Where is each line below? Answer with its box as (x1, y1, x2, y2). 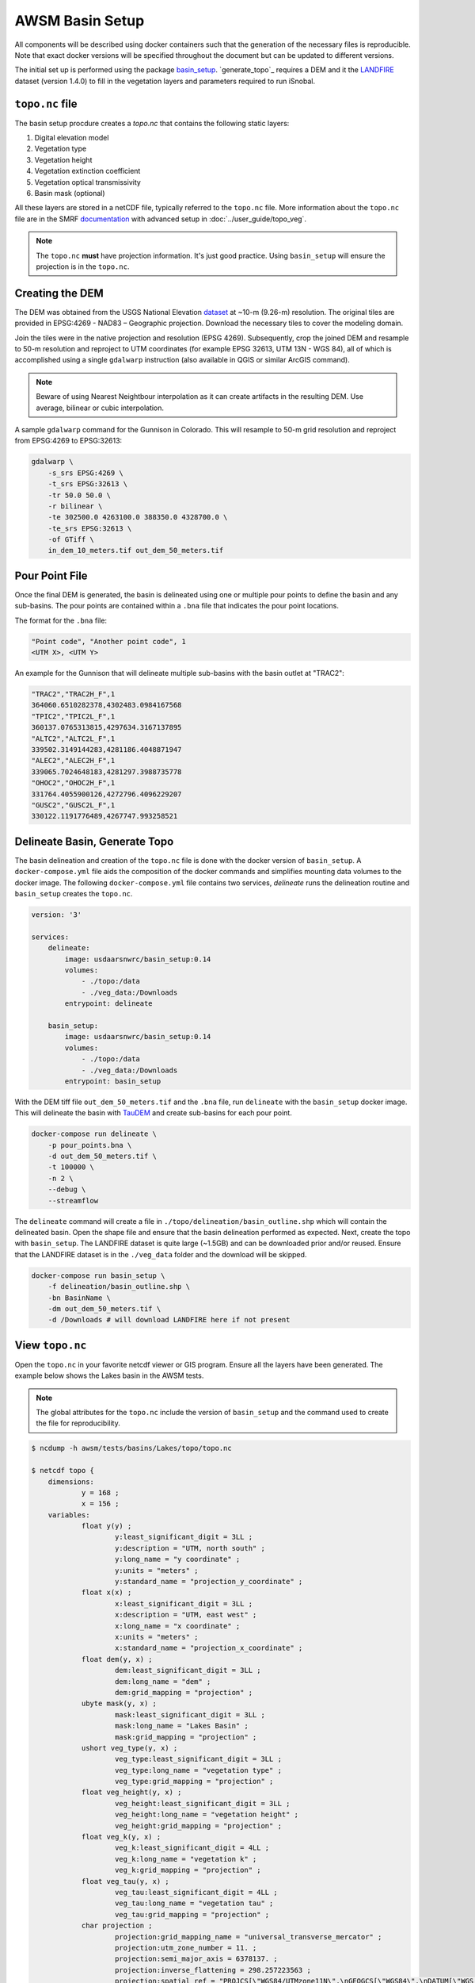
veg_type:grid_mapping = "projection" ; (115, 1777, 274, 1786)
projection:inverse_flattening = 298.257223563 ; (115, 1966, 312, 1974)
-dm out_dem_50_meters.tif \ (47, 1304, 161, 1313)
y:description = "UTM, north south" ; (115, 1544, 265, 1552)
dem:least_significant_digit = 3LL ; (115, 1666, 261, 1675)
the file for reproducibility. (36, 1418, 120, 1428)
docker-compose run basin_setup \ (31, 1271, 165, 1280)
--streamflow (47, 1196, 99, 1205)
